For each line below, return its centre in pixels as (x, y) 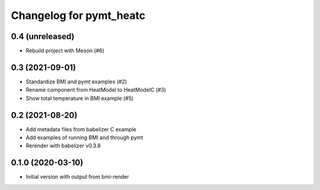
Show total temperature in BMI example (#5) (80, 98)
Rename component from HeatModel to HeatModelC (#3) (96, 90)
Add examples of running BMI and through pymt (84, 138)
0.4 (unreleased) (43, 36)
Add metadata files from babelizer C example (81, 129)
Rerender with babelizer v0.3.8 (63, 146)
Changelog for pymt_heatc (78, 15)
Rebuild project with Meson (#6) (65, 51)
